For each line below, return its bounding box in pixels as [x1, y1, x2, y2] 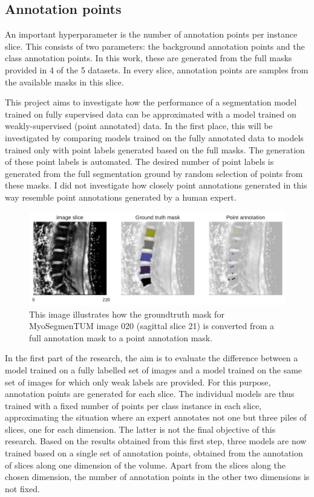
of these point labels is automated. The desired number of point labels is [5, 155, 274, 168]
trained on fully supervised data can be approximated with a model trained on [5, 107, 296, 120]
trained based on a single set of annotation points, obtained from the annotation [5, 447, 303, 459]
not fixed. [5, 482, 40, 495]
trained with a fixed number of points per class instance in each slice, [5, 399, 261, 412]
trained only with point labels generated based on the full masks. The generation [5, 143, 305, 156]
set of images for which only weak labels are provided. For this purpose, [5, 375, 271, 388]
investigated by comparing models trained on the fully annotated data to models [5, 131, 304, 144]
